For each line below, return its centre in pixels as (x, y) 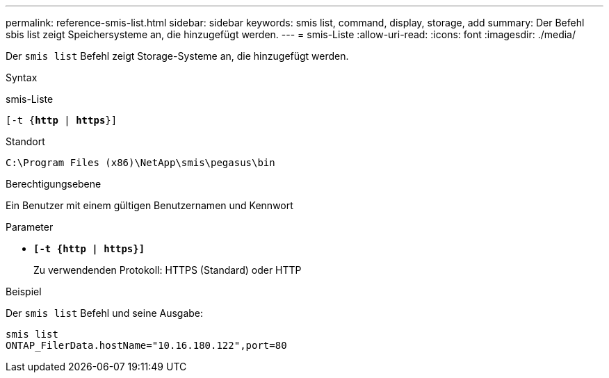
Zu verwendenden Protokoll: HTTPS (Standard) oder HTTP (168, 270)
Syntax (22, 77)
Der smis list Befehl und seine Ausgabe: (105, 313)
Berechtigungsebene (54, 184)
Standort (25, 141)
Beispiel (24, 291)
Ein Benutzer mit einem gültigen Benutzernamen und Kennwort (149, 205)
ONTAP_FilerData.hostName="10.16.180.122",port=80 (146, 345)
